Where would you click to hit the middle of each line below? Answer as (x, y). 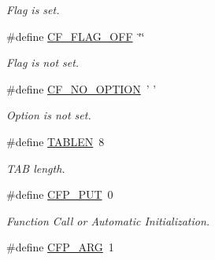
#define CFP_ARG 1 (60, 247)
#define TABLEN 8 (56, 141)
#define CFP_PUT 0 (60, 194)
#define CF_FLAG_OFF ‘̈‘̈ (76, 36)
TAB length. (36, 168)
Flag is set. (33, 9)
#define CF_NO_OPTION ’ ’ (82, 88)
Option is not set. (49, 115)
